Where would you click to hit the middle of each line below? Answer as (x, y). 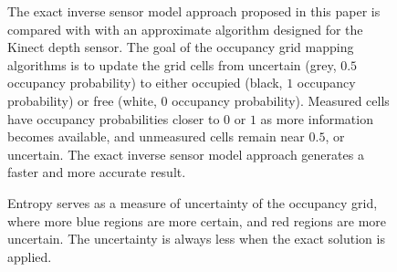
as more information (317, 118)
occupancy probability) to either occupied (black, (145, 83)
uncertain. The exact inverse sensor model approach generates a (186, 154)
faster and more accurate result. (97, 172)
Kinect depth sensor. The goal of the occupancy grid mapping (181, 47)
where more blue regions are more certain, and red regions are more (197, 220)
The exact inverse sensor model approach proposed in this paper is (194, 11)
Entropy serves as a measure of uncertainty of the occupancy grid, (193, 202)
